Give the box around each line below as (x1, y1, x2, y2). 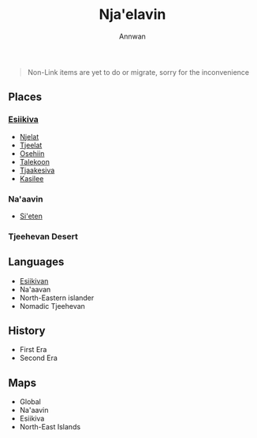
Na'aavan (19, 284, 51, 294)
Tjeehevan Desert (8, 231, 79, 242)
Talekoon (19, 157, 50, 166)
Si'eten (19, 211, 43, 221)
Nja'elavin (99, 6, 166, 24)
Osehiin (19, 148, 45, 158)
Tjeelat (19, 140, 43, 150)
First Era (19, 345, 47, 354)
